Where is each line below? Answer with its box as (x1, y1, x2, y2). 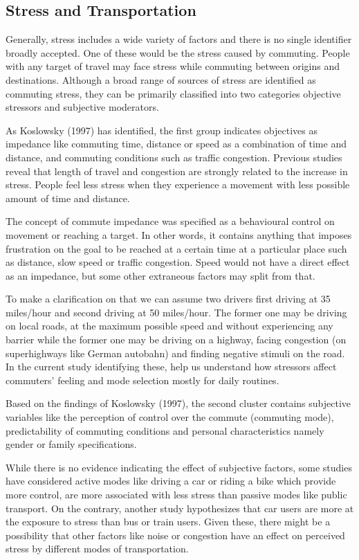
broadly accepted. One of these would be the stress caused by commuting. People (6, 45, 350, 60)
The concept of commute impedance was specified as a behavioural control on (6, 214, 335, 228)
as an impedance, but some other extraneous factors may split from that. (6, 268, 315, 282)
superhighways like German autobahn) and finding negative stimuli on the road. (6, 345, 345, 360)
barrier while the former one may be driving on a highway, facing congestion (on (6, 332, 347, 347)
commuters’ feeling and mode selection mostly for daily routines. (6, 372, 279, 387)
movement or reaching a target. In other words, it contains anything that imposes (6, 227, 352, 242)
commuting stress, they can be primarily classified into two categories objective (6, 86, 341, 100)
